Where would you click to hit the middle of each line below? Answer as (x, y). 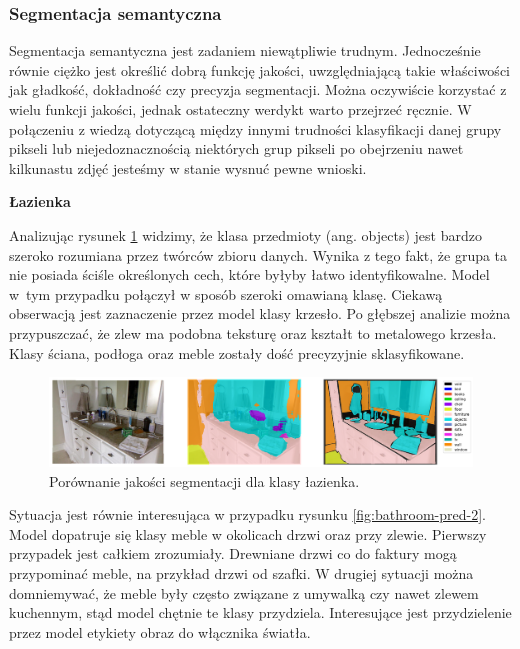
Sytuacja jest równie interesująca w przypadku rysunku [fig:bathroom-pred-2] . (247, 514)
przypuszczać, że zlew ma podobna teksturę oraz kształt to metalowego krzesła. (253, 332)
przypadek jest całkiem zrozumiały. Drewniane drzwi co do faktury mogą (233, 553)
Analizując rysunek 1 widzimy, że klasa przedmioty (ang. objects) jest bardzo (245, 234)
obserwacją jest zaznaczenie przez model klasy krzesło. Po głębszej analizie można (260, 313)
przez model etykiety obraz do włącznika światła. (160, 631)
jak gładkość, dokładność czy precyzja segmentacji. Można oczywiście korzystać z (258, 89)
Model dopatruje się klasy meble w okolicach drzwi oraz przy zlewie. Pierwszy (248, 533)
